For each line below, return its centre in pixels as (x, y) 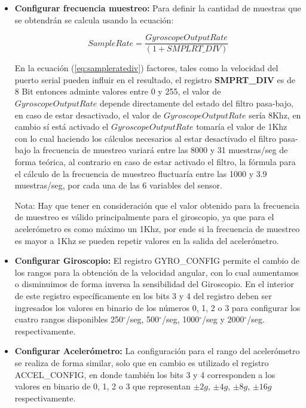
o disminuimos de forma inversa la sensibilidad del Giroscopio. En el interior (154, 284)
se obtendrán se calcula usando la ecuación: (94, 19)
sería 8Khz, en (275, 115)
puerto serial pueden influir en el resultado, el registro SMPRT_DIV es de (155, 79)
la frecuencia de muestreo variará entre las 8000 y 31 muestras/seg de (160, 150)
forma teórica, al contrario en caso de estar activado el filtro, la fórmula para (155, 162)
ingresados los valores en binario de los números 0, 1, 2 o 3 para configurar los (157, 307)
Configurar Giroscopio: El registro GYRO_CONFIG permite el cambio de (157, 261)
